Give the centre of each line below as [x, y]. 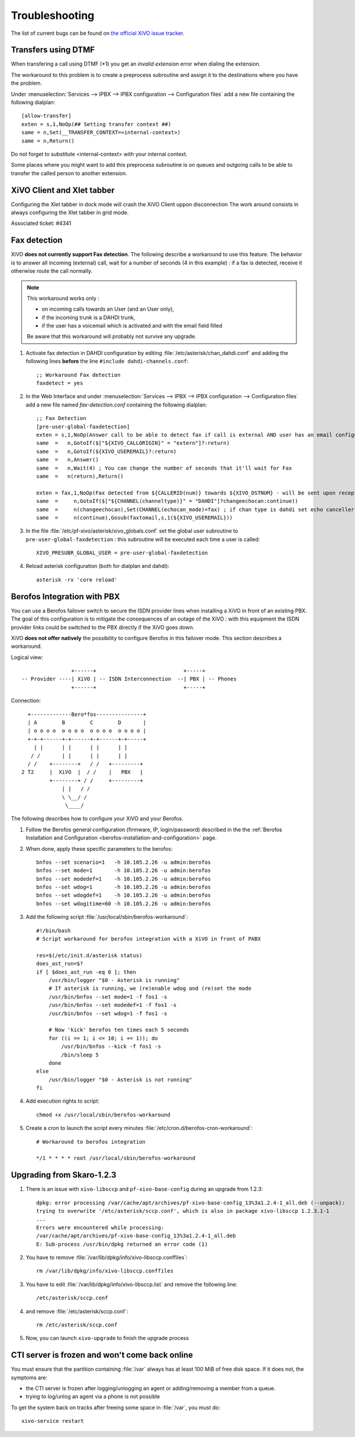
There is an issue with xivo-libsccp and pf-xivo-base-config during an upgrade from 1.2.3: [144, 1189]
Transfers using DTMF [53, 50]
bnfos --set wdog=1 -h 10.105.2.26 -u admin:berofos [124, 887]
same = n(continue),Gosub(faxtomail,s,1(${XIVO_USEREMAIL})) [135, 517]
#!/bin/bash [54, 931]
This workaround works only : [63, 298]
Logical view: [27, 657]
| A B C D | [87, 723]
